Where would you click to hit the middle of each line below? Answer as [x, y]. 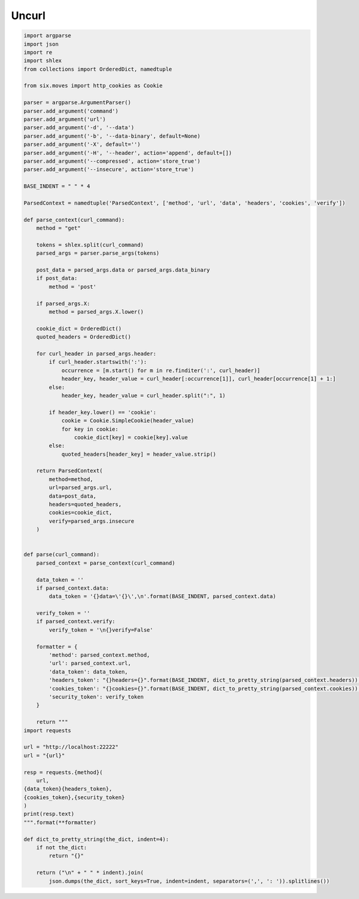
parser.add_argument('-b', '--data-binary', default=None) [112, 136]
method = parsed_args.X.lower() [96, 312]
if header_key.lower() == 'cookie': [103, 412]
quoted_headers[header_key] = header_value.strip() [139, 454]
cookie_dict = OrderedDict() [79, 328]
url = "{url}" [44, 755]
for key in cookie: [90, 429]
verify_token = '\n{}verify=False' [101, 630]
